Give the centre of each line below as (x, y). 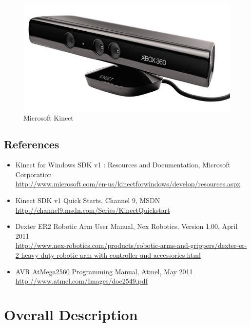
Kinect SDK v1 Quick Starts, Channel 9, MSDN (88, 200)
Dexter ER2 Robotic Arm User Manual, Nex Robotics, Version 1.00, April (126, 226)
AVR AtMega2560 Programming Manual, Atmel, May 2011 (104, 271)
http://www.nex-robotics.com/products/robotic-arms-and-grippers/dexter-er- (131, 245)
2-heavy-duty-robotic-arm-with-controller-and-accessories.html (108, 255)
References (32, 144)
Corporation (34, 174)
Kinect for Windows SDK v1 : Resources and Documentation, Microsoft (123, 165)
